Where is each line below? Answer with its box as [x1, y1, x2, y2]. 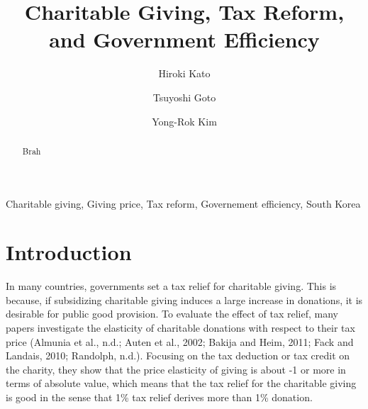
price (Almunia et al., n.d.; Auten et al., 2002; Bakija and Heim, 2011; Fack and [6, 334, 354, 349]
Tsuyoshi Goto [152, 89, 216, 104]
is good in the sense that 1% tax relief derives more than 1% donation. [6, 390, 313, 405]
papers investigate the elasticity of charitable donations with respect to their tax [6, 320, 355, 335]
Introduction [6, 237, 132, 267]
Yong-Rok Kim [152, 113, 217, 128]
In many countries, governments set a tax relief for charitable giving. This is [6, 279, 337, 293]
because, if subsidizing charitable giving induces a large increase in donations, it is [6, 292, 363, 307]
